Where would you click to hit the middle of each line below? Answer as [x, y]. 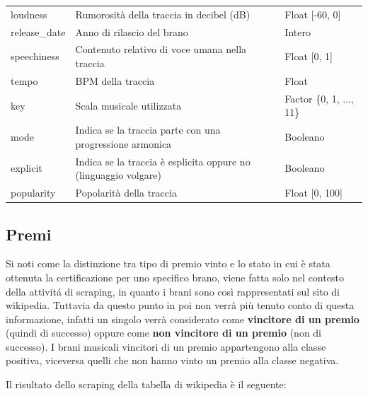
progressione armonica [123, 143]
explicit [27, 168]
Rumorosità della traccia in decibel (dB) [163, 14]
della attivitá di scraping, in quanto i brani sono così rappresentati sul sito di [173, 291]
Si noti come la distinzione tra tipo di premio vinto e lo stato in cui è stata [168, 263]
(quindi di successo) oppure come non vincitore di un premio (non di [163, 333]
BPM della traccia [115, 80]
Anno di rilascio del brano [132, 31]
